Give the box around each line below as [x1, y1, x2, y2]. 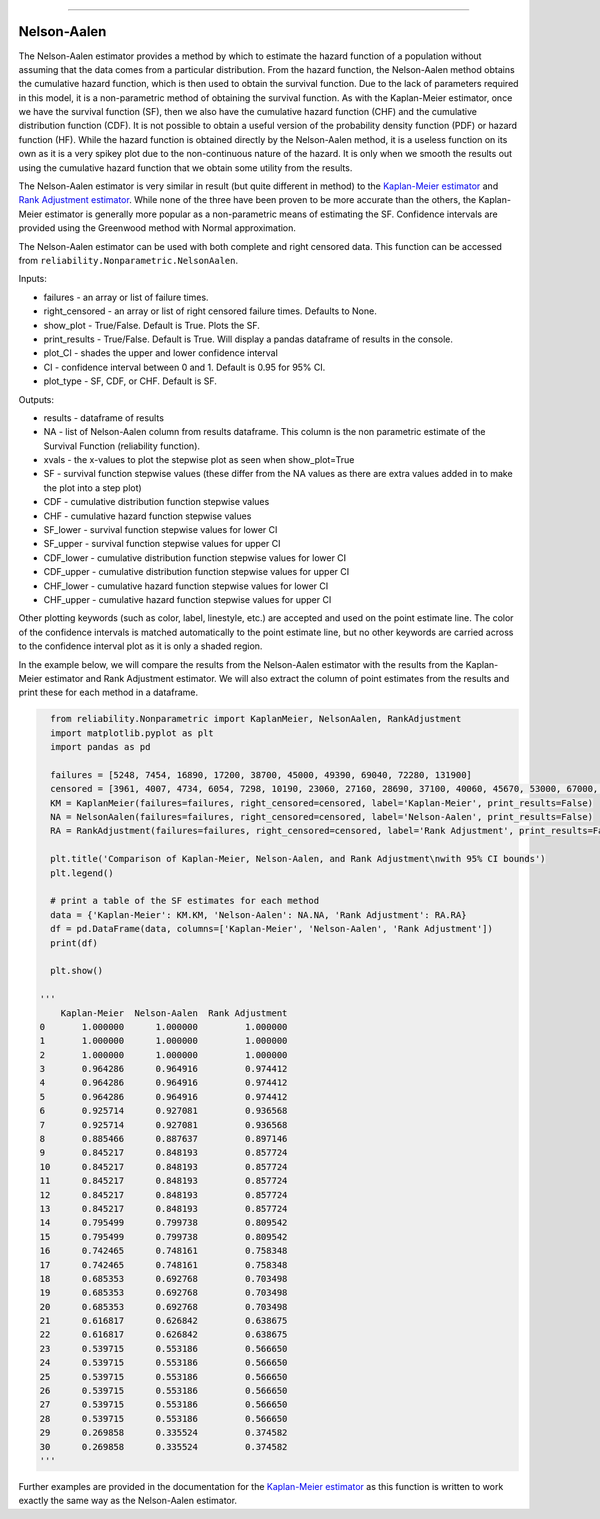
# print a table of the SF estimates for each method [50, 895, 320, 907]
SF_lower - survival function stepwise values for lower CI [43, 524, 278, 536]
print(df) [50, 937, 99, 949]
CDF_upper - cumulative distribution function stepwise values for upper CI [43, 566, 350, 578]
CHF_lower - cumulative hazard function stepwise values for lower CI [43, 580, 329, 592]
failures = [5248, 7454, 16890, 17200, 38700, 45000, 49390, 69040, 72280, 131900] [50, 769, 472, 780]
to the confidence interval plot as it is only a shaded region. [18, 640, 263, 652]
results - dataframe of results [43, 411, 165, 424]
